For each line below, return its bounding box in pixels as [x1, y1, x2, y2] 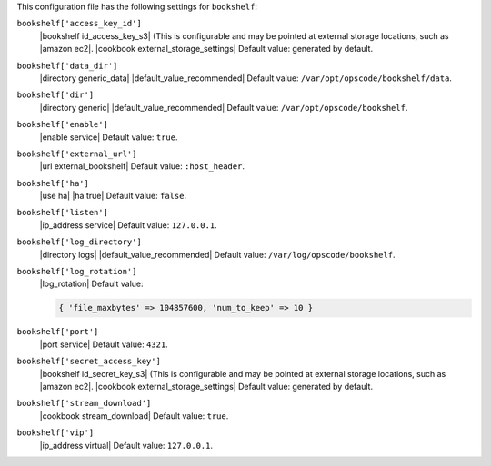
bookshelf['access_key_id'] [16, 18, 143, 29]
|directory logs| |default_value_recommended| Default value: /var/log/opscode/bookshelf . [39, 249, 396, 260]
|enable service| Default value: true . [39, 132, 178, 143]
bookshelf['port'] [16, 327, 99, 337]
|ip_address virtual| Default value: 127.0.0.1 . [39, 440, 214, 451]
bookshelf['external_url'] [16, 148, 137, 159]
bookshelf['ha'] [16, 178, 90, 188]
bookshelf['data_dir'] [16, 60, 118, 71]
